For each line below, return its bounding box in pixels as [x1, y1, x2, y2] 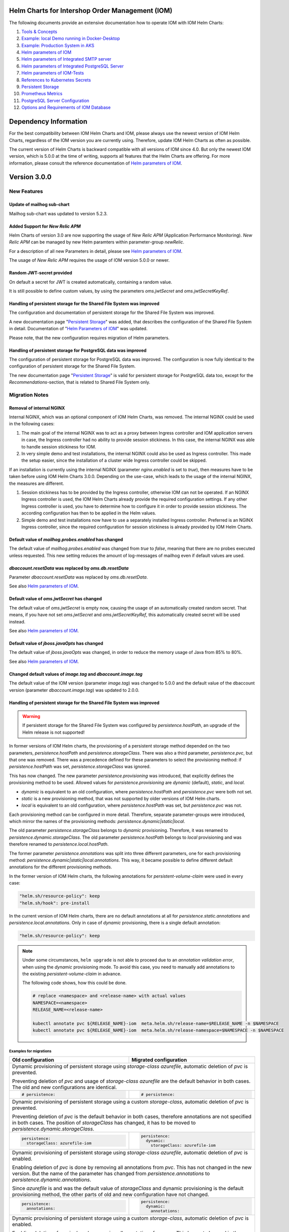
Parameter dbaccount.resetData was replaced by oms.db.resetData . [9, 574, 148, 580]
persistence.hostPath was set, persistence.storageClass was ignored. [9, 764, 151, 770]
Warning [22, 714, 40, 719]
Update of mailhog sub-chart [9, 202, 70, 207]
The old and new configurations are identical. [12, 1084, 117, 1091]
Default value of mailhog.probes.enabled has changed [9, 536, 123, 542]
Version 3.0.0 [9, 173, 52, 181]
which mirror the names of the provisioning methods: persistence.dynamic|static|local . [9, 819, 185, 824]
